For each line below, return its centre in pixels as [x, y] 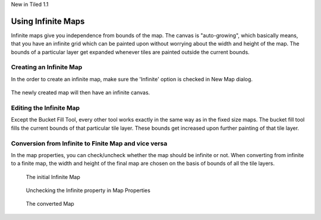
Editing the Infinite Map [45, 108]
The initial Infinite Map [53, 177]
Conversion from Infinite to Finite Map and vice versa [89, 144]
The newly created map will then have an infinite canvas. [81, 93]
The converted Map [50, 204]
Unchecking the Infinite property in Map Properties [88, 190]
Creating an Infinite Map [47, 67]
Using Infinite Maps [48, 21]
